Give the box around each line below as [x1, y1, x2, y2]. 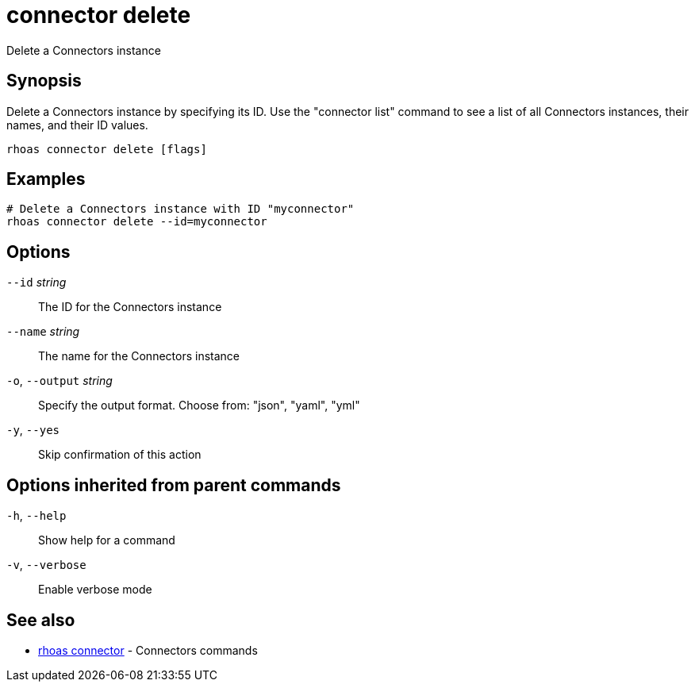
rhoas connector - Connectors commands [38, 643, 258, 657]
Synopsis [6, 71, 82, 91]
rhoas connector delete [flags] [6, 142, 207, 156]
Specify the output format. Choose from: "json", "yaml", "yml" [38, 398, 360, 413]
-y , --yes [6, 423, 60, 437]
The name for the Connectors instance [38, 349, 240, 363]
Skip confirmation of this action [38, 448, 202, 462]
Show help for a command [38, 533, 175, 548]
